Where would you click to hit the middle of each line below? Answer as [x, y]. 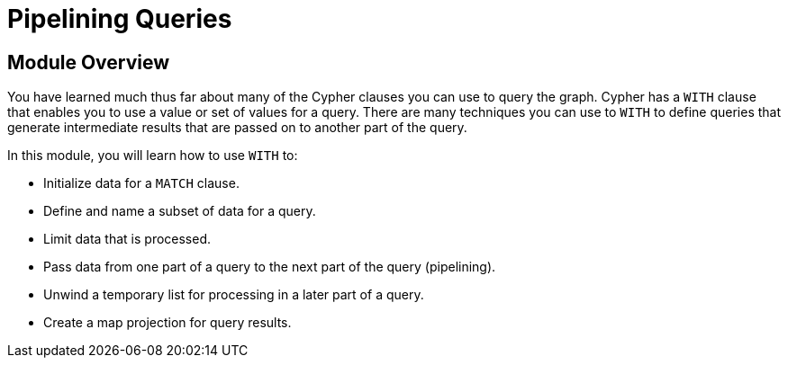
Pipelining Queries [120, 19]
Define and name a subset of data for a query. [180, 211]
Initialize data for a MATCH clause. [141, 183]
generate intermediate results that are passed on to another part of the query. [237, 128]
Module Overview [89, 62]
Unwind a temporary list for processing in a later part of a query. [234, 295]
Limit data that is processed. [127, 239]
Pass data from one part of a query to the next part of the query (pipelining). [270, 267]
